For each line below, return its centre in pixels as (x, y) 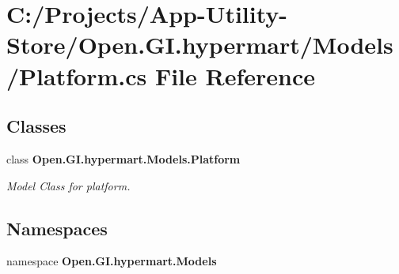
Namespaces (57, 228)
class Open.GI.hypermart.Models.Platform (123, 158)
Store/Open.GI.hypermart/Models (200, 45)
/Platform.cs (77, 75)
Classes (36, 126)
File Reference (235, 75)
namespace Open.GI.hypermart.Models (112, 261)
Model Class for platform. (68, 185)
